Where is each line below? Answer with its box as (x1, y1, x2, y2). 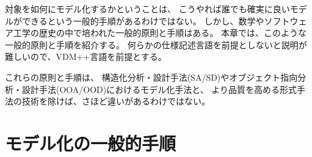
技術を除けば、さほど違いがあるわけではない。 (21, 95, 210, 108)
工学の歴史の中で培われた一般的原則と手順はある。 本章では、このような (13, 26, 307, 39)
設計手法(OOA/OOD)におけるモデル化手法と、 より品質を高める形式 (21, 82, 297, 95)
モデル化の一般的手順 (5, 130, 176, 155)
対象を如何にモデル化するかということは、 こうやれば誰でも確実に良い (5, 2, 290, 15)
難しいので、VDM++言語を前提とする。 (5, 50, 167, 63)
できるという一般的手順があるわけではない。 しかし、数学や (21, 14, 264, 27)
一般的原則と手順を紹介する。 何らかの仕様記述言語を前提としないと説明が (5, 38, 307, 51)
